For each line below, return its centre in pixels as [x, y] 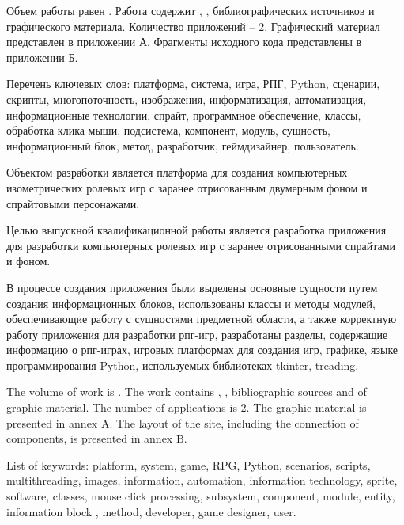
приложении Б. [42, 57]
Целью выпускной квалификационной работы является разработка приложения [196, 230]
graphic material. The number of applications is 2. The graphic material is [187, 407]
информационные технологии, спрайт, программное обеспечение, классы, [184, 114]
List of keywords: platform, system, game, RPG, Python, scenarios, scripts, [189, 464]
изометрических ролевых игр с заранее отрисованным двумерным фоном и [187, 187]
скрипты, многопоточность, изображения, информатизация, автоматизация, [187, 99]
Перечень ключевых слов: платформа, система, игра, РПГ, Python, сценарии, [193, 84]
